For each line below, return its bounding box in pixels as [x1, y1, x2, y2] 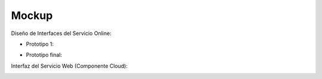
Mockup [11, 9, 53, 22]
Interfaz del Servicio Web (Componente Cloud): [11, 62, 128, 69]
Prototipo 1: [26, 40, 54, 48]
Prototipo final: [26, 51, 63, 59]
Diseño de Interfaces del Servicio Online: [11, 30, 112, 37]
